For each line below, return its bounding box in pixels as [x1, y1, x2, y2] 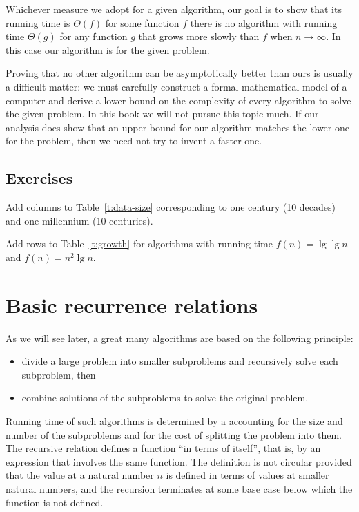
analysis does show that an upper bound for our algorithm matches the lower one [6, 120, 349, 134]
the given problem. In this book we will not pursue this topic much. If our [6, 106, 319, 121]
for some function [105, 15, 179, 30]
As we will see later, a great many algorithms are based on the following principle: [6, 330, 353, 345]
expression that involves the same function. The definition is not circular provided [6, 454, 352, 468]
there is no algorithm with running [190, 15, 338, 30]
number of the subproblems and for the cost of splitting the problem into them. [6, 427, 342, 442]
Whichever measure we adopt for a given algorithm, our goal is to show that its [6, 2, 342, 16]
